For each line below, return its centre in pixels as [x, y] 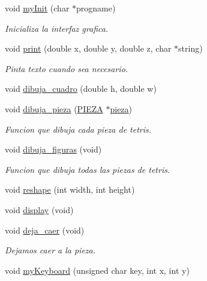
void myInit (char [37, 8]
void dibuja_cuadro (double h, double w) [81, 89]
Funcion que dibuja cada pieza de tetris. [78, 129]
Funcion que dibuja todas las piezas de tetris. [88, 169]
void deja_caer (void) [45, 230]
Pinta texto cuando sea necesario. [67, 68]
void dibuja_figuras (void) [53, 149]
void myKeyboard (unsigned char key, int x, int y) [97, 270]
